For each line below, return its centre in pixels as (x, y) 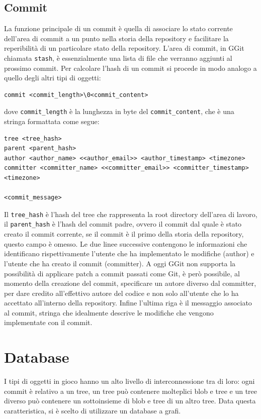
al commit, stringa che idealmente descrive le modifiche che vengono (109, 312)
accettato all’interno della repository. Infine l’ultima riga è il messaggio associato (128, 303)
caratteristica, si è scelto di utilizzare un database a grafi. (93, 410)
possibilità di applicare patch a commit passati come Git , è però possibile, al (122, 273)
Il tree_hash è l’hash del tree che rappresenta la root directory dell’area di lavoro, (131, 214)
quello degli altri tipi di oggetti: (53, 78)
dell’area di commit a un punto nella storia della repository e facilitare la (116, 38)
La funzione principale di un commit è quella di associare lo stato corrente (118, 28)
